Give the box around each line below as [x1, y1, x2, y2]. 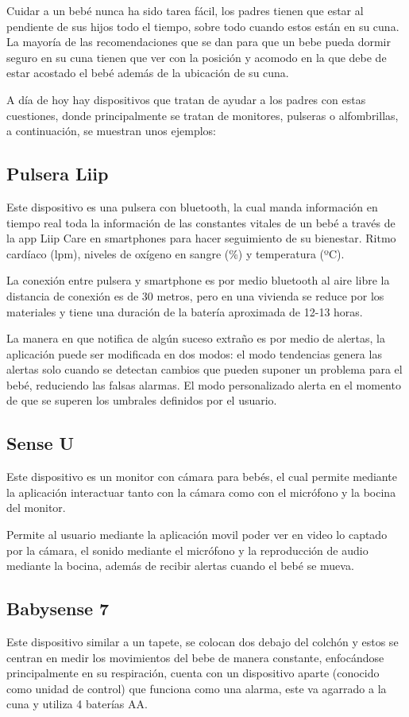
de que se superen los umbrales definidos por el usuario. [6, 392, 277, 409]
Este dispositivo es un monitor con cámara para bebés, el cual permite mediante [6, 468, 397, 485]
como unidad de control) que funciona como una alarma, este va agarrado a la [6, 680, 387, 696]
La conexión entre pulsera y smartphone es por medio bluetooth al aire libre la [6, 272, 390, 289]
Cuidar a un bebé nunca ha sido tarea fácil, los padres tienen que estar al [6, 2, 364, 18]
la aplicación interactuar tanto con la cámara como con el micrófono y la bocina [6, 483, 396, 500]
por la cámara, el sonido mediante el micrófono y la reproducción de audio [6, 541, 368, 558]
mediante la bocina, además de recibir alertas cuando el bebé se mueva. [6, 557, 354, 574]
